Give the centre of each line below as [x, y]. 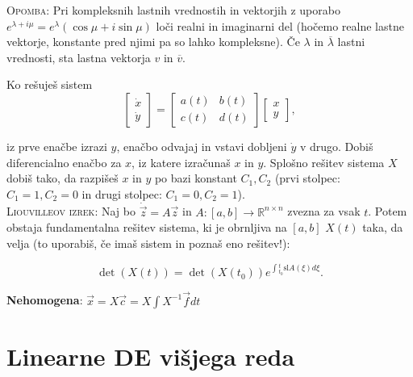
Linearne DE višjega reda [151, 356]
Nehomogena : [45, 300]
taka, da [383, 227]
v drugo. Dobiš [336, 146]
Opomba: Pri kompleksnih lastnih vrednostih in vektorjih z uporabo [173, 10]
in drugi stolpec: [122, 193]
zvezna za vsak [324, 211]
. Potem [388, 211]
